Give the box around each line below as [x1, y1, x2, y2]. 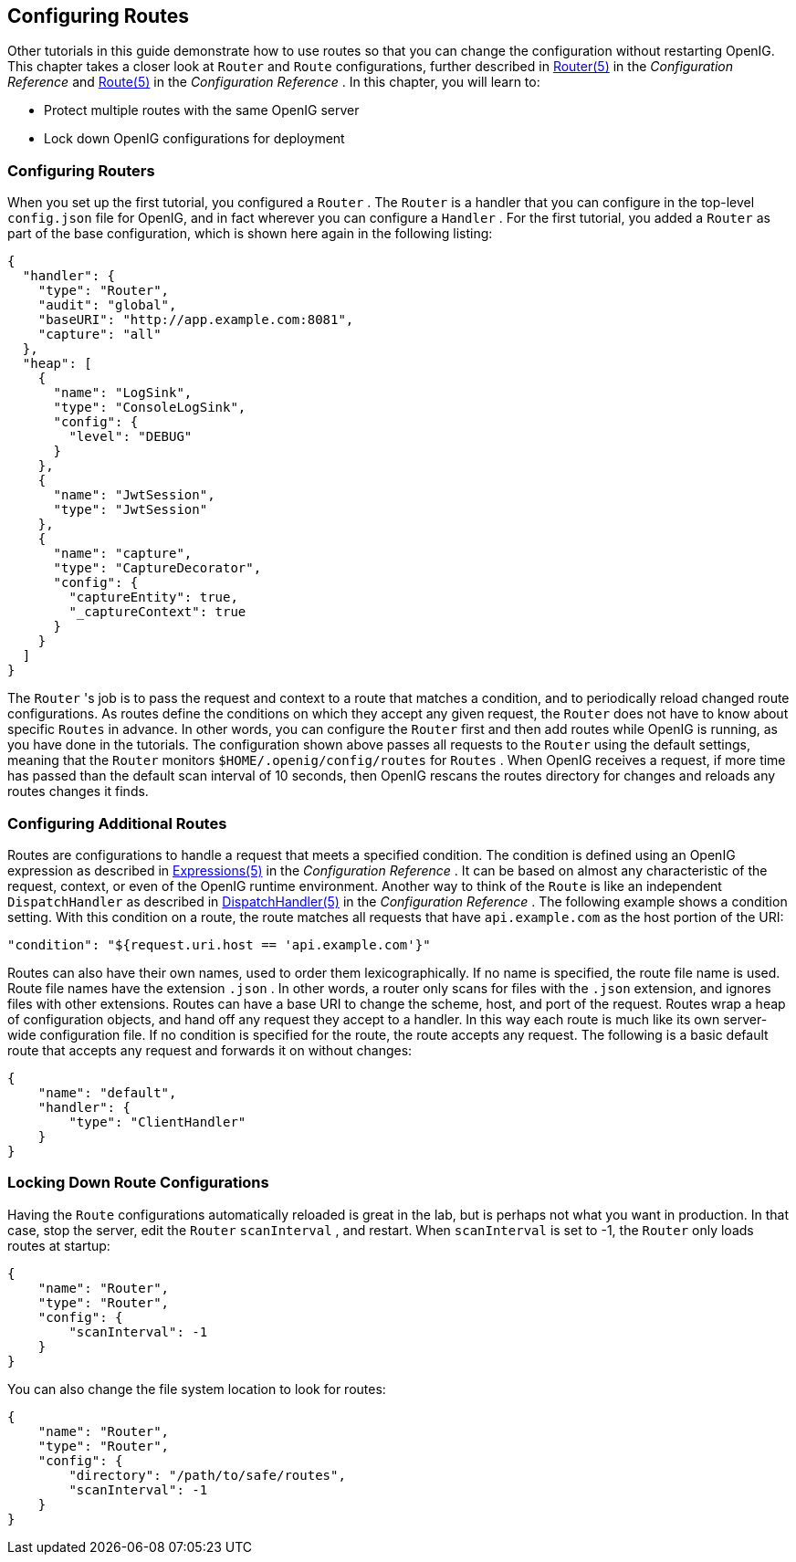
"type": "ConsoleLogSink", [53, 400, 246, 415]
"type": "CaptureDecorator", [53, 561, 262, 576]
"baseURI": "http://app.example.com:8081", [37, 312, 354, 328]
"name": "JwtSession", [53, 487, 215, 503]
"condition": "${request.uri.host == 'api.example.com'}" [7, 937, 431, 952]
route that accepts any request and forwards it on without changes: [7, 1042, 413, 1058]
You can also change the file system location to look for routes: [7, 1380, 386, 1397]
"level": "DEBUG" [68, 429, 193, 445]
